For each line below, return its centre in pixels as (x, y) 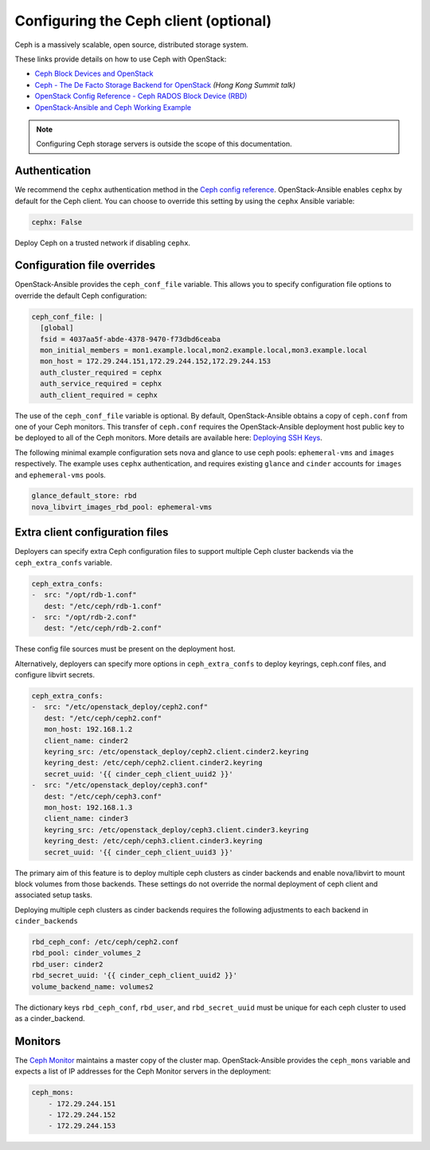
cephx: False (57, 222)
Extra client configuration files (92, 533)
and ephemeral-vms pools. (61, 475)
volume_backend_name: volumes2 (93, 987)
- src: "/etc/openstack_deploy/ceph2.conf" (120, 707)
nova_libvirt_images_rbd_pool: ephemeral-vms (122, 507)
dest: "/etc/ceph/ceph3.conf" (103, 796)
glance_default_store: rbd (84, 496)
